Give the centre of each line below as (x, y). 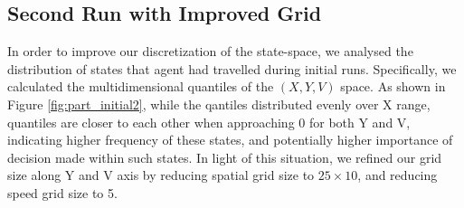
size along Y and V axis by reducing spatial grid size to (161, 175)
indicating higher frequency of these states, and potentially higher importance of (230, 140)
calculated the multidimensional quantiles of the (141, 86)
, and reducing (398, 175)
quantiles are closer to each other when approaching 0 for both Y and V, (209, 122)
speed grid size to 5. (62, 192)
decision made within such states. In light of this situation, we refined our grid (225, 157)
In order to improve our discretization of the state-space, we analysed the (210, 51)
